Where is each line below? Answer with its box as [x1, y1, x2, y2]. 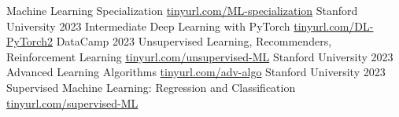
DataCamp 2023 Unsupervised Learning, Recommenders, [56, 33, 332, 49]
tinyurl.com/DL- [294, 17, 374, 34]
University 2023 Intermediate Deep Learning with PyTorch [6, 17, 290, 34]
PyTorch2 [6, 33, 53, 49]
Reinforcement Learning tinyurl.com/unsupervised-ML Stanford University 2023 [6, 48, 393, 64]
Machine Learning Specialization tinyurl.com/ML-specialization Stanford [6, 2, 358, 18]
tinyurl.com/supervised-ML [6, 94, 139, 111]
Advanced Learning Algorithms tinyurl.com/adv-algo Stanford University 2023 [6, 64, 386, 80]
